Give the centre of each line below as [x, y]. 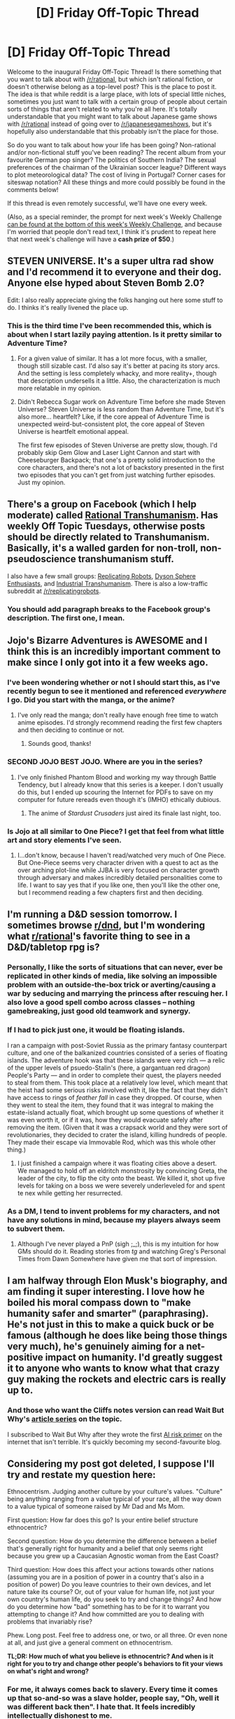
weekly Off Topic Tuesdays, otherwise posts [106, 526]
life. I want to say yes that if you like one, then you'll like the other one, [119, 885]
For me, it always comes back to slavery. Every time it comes [113, 1690]
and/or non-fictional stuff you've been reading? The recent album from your [116, 152]
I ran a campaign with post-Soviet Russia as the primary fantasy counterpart [117, 1045]
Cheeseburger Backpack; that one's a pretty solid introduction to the [116, 460]
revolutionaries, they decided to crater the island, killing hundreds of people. [117, 1134]
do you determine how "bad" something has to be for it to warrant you [108, 1607]
